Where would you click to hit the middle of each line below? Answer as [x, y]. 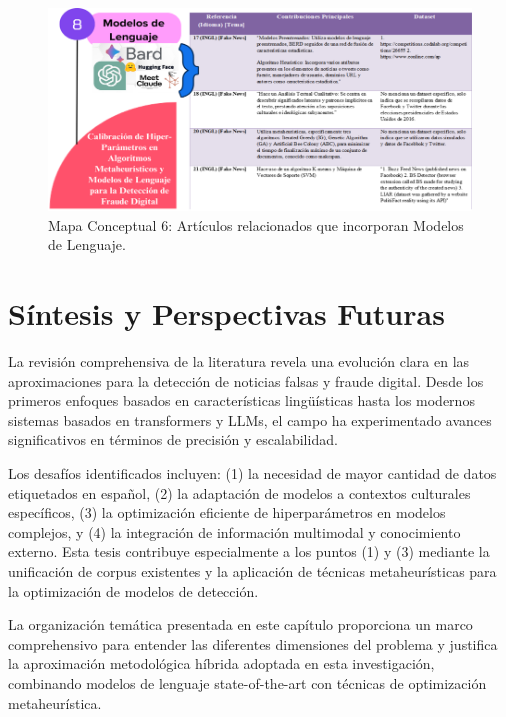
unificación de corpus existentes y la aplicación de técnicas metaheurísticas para [252, 571]
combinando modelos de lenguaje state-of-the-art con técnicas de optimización [247, 683]
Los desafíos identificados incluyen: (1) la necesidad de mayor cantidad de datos [252, 473]
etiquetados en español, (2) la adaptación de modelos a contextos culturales [239, 492]
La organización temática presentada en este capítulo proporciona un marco [240, 624]
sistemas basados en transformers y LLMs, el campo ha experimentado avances [250, 419]
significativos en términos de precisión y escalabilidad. [173, 439]
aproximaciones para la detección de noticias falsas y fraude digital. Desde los [246, 380]
